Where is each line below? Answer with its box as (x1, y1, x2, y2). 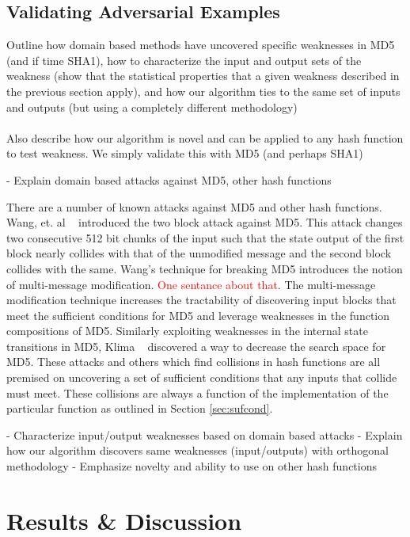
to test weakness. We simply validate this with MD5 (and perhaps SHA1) (6, 145, 363, 162)
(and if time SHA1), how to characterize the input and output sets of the (6, 51, 362, 68)
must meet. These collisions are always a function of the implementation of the (6, 384, 389, 401)
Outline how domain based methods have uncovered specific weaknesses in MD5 (6, 36, 395, 53)
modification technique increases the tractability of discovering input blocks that (6, 291, 397, 308)
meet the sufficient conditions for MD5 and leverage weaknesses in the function (6, 307, 390, 323)
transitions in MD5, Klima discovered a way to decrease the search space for (6, 337, 386, 354)
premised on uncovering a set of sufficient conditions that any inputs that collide (6, 369, 397, 386)
